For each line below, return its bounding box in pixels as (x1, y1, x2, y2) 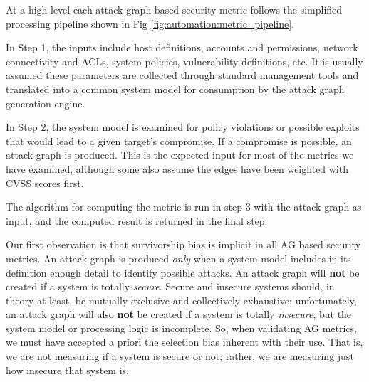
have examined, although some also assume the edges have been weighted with (6, 161, 348, 176)
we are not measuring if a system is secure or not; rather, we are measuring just (6, 349, 354, 364)
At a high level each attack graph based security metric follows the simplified (6, 2, 343, 16)
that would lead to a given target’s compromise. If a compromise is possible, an (6, 133, 352, 148)
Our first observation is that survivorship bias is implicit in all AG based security (6, 237, 361, 252)
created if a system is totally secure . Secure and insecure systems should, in (6, 279, 335, 294)
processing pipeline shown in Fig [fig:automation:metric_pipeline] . (6, 16, 295, 31)
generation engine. (6, 95, 85, 110)
